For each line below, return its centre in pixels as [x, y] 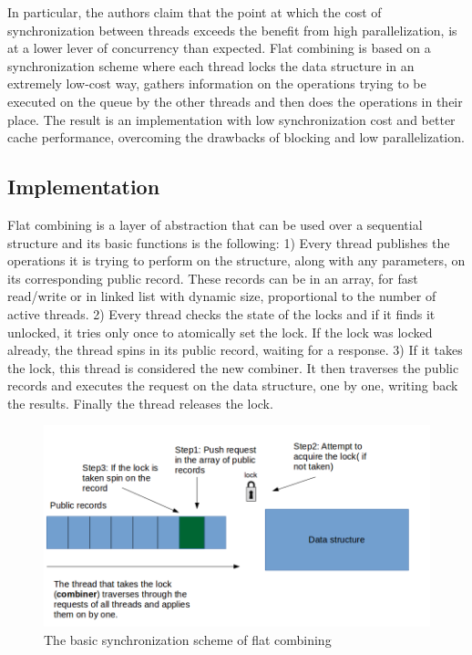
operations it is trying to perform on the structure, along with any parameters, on [236, 260]
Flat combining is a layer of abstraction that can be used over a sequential [215, 224]
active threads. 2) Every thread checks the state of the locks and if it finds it [221, 313]
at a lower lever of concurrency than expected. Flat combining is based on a [219, 48]
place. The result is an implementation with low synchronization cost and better [231, 119]
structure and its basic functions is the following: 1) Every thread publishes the [229, 242]
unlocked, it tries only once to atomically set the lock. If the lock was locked [220, 332]
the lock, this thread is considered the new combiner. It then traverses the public [233, 367]
